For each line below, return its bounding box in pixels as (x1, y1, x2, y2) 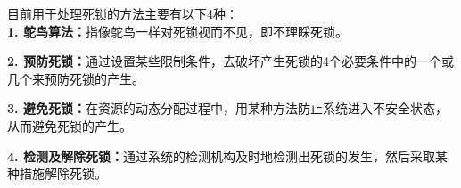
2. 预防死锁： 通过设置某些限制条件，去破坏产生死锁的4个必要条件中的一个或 (7, 52, 454, 70)
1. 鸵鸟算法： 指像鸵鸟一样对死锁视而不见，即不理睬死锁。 (7, 21, 348, 40)
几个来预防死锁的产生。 (7, 69, 144, 87)
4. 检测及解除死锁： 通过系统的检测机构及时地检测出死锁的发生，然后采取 (7, 146, 435, 165)
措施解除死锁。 (19, 164, 107, 183)
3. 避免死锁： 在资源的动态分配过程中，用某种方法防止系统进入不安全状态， (7, 99, 448, 118)
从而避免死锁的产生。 (7, 116, 132, 135)
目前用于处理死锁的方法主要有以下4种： (7, 4, 238, 22)
